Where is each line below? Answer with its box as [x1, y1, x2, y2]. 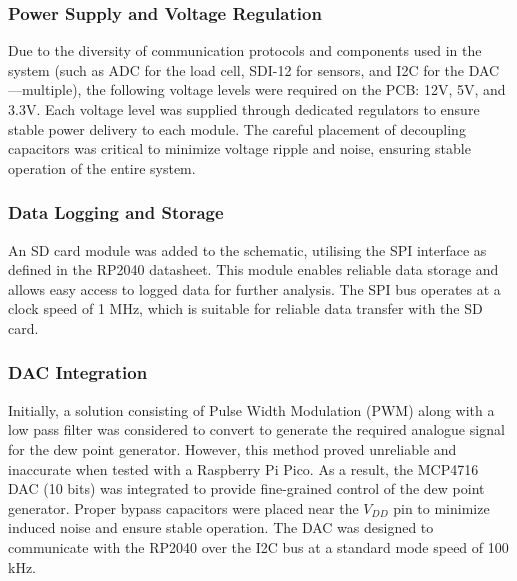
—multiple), [8, 79, 82, 100]
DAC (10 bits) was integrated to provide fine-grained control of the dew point [8, 478, 485, 499]
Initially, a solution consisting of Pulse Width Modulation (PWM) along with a [8, 399, 495, 420]
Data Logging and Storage [8, 200, 224, 225]
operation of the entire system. [8, 157, 196, 178]
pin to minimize [393, 497, 490, 518]
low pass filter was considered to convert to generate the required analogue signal [8, 419, 505, 440]
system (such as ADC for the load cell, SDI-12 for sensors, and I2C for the [8, 59, 465, 80]
